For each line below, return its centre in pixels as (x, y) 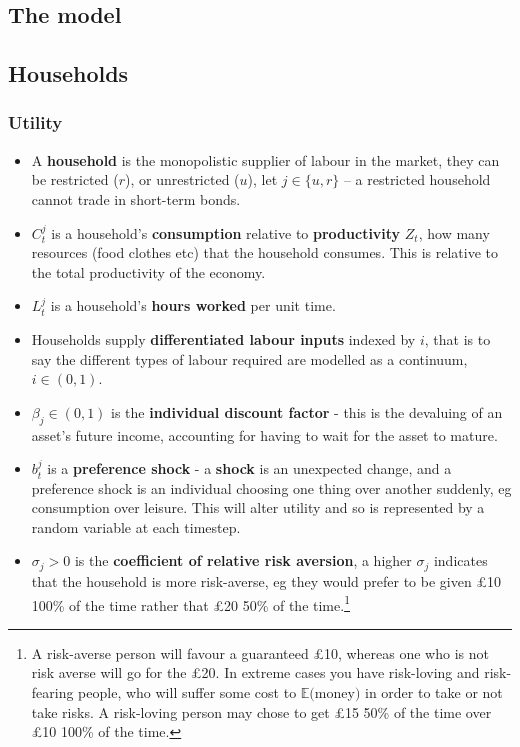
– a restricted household (417, 179)
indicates (460, 560)
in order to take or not (433, 691)
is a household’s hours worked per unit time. (193, 305)
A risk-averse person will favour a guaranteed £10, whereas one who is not (260, 652)
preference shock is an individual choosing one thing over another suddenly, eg (271, 487)
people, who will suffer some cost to (187, 691)
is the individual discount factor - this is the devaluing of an (307, 411)
